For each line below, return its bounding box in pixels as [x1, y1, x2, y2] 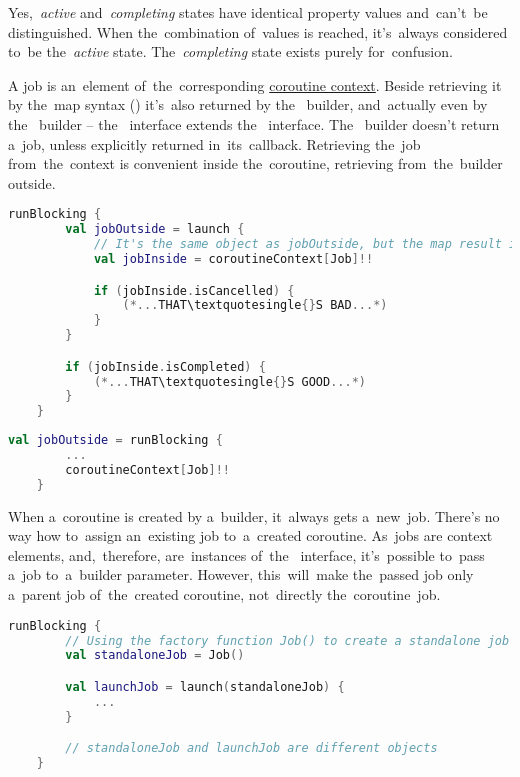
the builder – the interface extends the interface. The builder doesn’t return [8, 113, 500, 134]
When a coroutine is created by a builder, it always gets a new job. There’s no [8, 505, 500, 526]
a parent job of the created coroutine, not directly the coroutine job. [8, 584, 441, 605]
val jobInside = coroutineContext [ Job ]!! [93, 251, 374, 266]
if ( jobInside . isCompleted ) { [65, 359, 266, 374]
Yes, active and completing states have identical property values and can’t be [8, 2, 488, 22]
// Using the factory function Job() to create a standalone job [65, 633, 510, 648]
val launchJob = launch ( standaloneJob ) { [65, 679, 345, 694]
